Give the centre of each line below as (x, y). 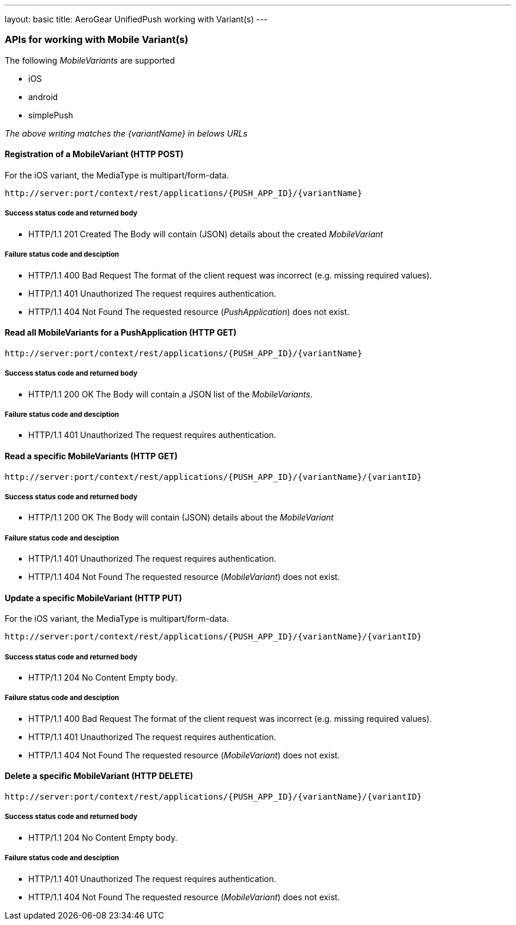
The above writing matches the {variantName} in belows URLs (126, 133)
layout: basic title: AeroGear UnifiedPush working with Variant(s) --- (136, 19)
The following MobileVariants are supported (90, 60)
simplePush (51, 115)
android (43, 97)
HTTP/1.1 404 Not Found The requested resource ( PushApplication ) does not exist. (189, 311)
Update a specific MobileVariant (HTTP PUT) (94, 598)
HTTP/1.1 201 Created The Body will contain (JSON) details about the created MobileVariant (206, 234)
